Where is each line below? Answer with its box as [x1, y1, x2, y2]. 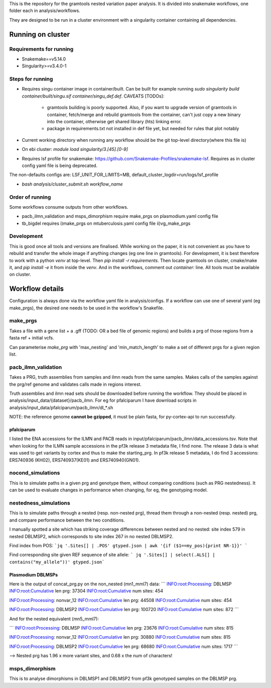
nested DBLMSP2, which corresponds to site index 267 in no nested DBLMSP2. [9, 533, 174, 539]
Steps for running [9, 75, 53, 82]
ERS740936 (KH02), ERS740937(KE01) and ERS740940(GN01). [9, 457, 141, 463]
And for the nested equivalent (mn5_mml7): [9, 616, 99, 622]
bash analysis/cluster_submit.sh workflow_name [22, 181, 123, 187]
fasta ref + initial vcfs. [9, 335, 55, 341]
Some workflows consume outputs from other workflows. [9, 204, 128, 210]
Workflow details [9, 285, 64, 293]
